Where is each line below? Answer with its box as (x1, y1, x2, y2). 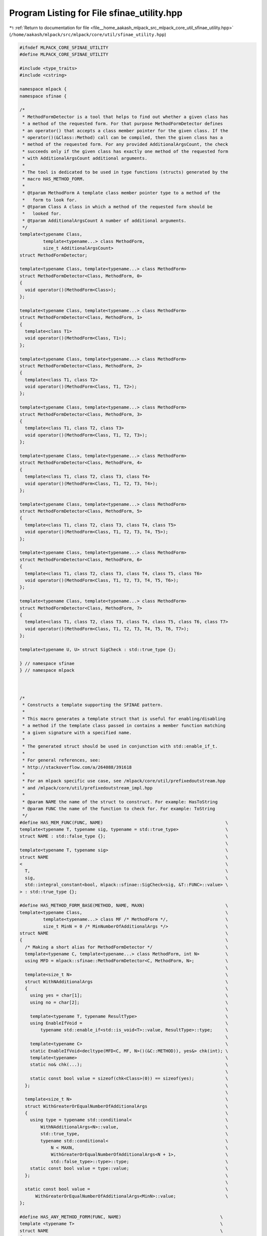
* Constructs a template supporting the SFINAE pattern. (22, 702, 163, 708)
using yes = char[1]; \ (30, 993, 228, 998)
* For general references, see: (22, 757, 101, 763)
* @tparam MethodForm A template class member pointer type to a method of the (22, 190, 221, 196)
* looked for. (22, 211, 62, 217)
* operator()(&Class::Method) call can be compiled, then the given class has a (22, 135, 223, 140)
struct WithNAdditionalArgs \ (25, 979, 228, 984)
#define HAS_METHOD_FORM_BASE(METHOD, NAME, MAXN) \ (19, 903, 228, 908)
